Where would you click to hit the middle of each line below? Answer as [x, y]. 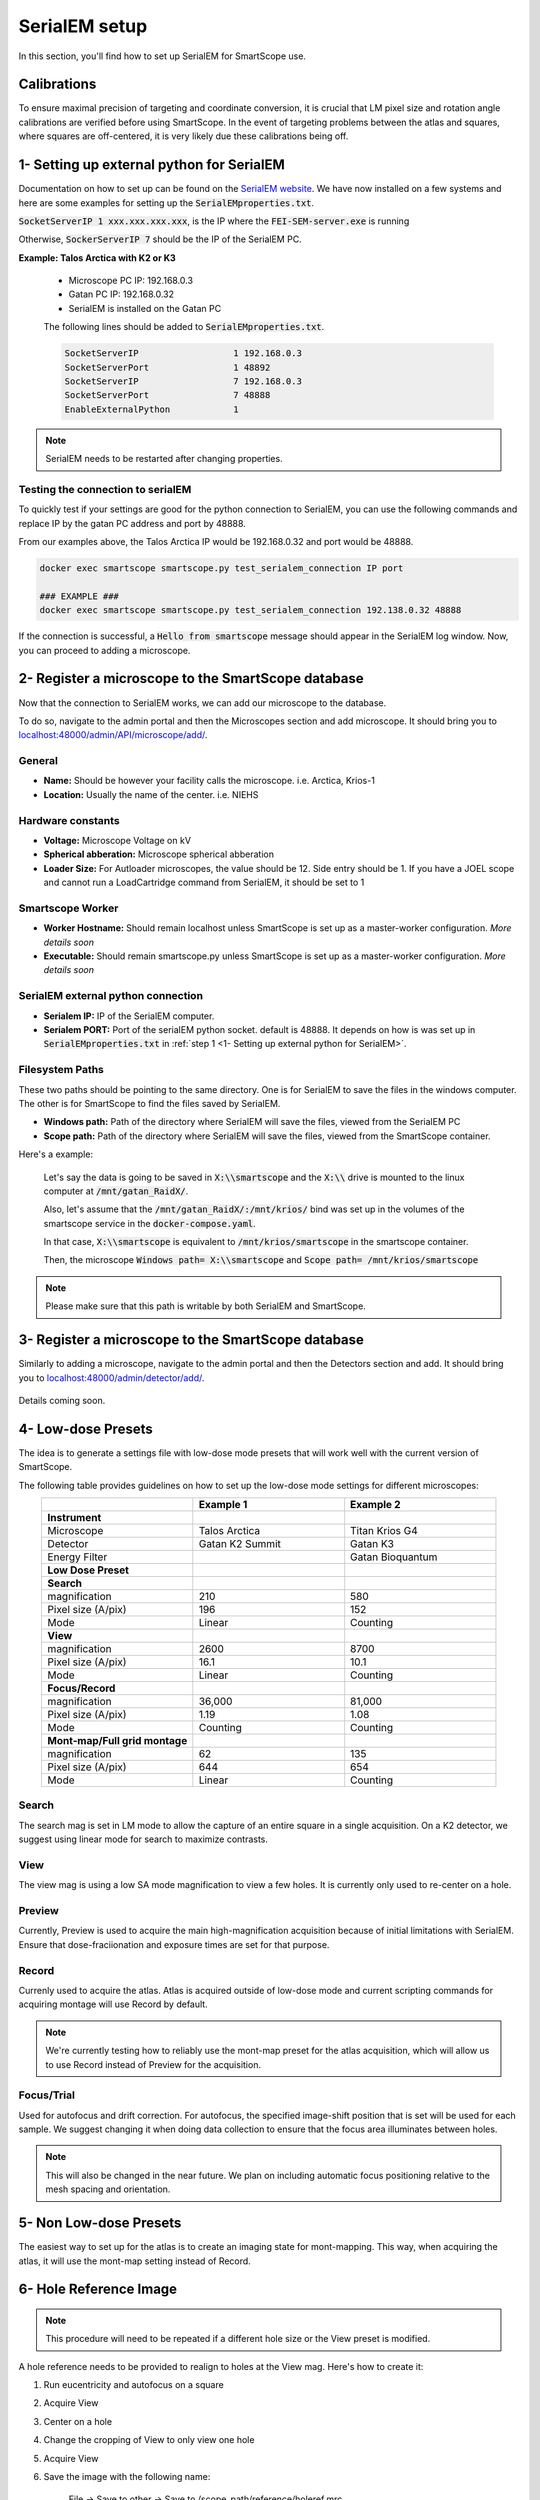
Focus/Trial [46, 2095]
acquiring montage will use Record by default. [113, 2004]
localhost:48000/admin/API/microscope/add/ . [113, 735]
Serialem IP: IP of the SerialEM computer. [129, 1016]
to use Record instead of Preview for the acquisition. [153, 2064]
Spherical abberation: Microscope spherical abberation [159, 854]
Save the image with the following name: [127, 2477]
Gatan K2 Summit [240, 1543]
